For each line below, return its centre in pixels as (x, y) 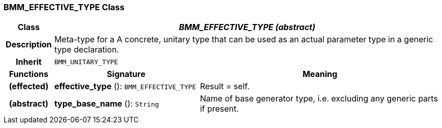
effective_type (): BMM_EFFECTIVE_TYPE (125, 86)
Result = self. (225, 86)
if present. (219, 109)
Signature (126, 74)
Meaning (320, 74)
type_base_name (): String (107, 104)
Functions (29, 74)
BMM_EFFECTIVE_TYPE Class (64, 7)
